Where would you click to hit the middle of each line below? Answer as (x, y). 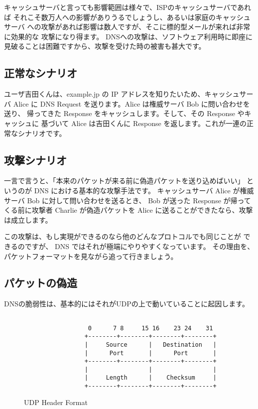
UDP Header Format (56, 402)
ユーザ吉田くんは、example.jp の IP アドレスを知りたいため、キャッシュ (122, 94)
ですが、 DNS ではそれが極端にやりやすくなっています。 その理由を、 (139, 246)
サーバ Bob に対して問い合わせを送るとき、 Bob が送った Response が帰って (128, 200)
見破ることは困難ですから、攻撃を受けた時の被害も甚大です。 (105, 46)
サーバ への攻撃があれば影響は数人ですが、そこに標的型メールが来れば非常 (127, 27)
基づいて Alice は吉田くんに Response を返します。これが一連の (144, 123)
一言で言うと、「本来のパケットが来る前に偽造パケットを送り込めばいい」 (124, 181)
